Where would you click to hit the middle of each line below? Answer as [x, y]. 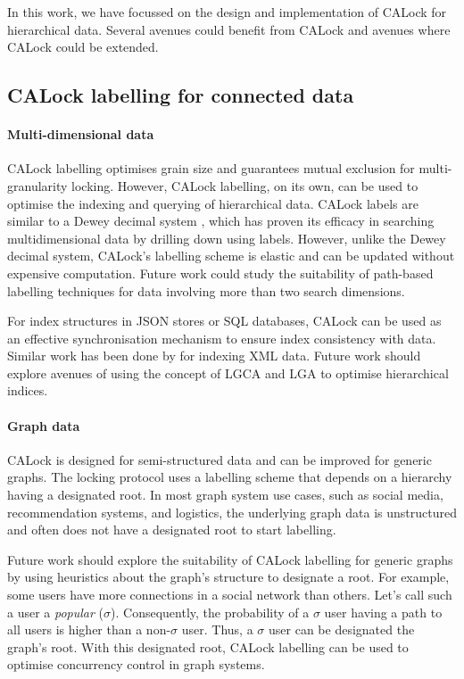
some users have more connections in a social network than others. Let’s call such [230, 595]
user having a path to [383, 612]
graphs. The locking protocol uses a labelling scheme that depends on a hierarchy [230, 477]
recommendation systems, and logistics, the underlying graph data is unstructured [232, 512]
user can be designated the [342, 629]
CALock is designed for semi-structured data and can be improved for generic [220, 459]
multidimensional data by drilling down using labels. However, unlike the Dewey [227, 238]
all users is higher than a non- [89, 629]
